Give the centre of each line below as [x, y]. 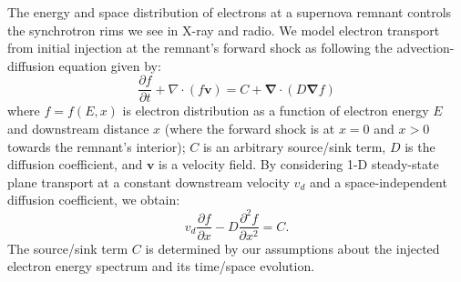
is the [420, 146]
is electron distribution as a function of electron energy [276, 111]
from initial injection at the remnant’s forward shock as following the [200, 48]
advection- [425, 48]
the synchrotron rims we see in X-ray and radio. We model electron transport [224, 30]
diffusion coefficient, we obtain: [94, 200]
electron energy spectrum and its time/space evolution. [161, 266]
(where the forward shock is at [250, 129]
